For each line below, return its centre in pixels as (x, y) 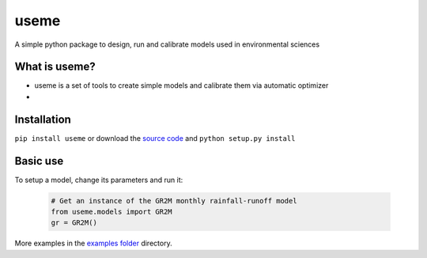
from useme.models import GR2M (112, 212)
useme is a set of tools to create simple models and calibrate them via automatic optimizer (181, 85)
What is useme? (55, 67)
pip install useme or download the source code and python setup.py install (155, 138)
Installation (43, 119)
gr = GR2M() (74, 223)
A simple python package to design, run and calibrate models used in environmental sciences (167, 44)
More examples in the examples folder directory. (94, 243)
